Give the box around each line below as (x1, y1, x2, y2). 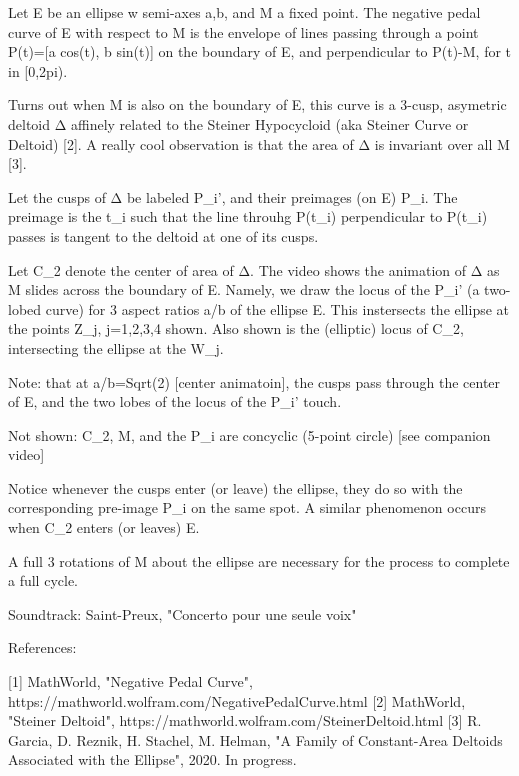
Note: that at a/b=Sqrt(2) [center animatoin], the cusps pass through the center (8, 371, 501, 392)
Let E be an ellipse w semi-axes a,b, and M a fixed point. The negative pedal (8, 2, 481, 22)
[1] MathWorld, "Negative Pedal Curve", (8, 671, 253, 692)
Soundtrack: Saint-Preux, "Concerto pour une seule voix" (8, 603, 357, 624)
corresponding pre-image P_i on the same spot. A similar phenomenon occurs (8, 497, 486, 518)
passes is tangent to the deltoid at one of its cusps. (8, 225, 319, 246)
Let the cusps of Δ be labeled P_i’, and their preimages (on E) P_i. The (8, 186, 458, 207)
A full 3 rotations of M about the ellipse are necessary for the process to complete (8, 550, 510, 571)
